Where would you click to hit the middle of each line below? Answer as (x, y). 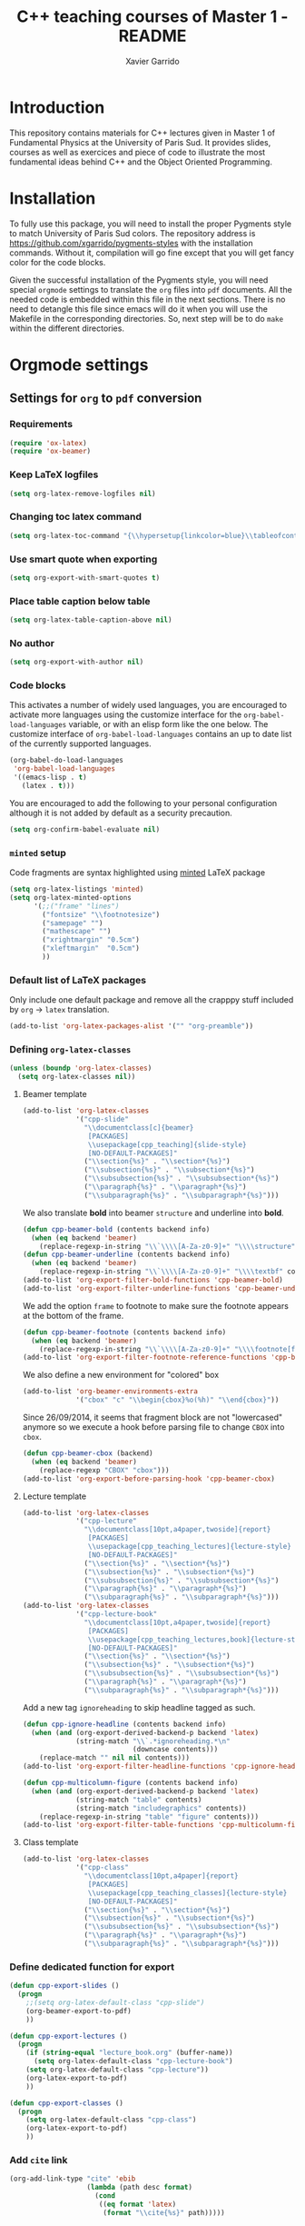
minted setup (38, 853)
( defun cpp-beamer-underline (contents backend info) (126, 1255)
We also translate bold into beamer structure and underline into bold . (153, 1213)
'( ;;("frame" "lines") (76, 906)
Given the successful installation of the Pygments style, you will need (139, 280)
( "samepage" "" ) (73, 923)
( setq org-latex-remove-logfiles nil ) (83, 494)
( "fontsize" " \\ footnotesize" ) (101, 914)
